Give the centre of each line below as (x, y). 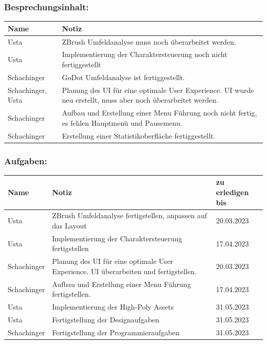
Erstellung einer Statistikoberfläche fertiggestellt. (139, 135)
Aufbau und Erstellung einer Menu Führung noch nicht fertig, (159, 113)
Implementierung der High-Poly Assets (113, 307)
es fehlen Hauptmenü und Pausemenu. (122, 122)
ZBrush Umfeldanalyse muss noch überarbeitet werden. (149, 41)
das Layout (69, 225)
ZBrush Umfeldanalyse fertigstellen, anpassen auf (130, 215)
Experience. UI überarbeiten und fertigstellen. (125, 271)
